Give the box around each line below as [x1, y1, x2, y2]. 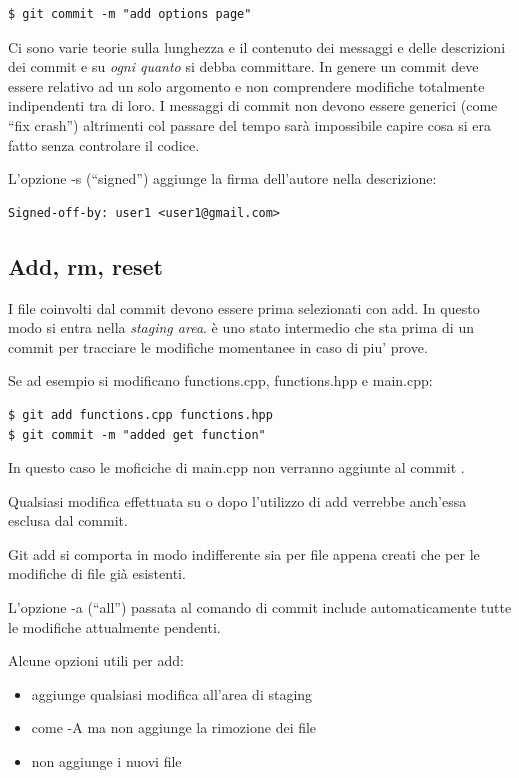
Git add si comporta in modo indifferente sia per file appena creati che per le [8, 543, 480, 564]
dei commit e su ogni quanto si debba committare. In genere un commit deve [8, 56, 479, 77]
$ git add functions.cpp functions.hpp [8, 407, 273, 422]
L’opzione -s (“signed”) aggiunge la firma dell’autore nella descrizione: [8, 168, 437, 189]
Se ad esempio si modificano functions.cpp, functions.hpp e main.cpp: [8, 370, 433, 391]
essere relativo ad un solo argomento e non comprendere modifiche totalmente [8, 75, 485, 96]
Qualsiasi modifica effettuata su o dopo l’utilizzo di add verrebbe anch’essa [8, 490, 467, 511]
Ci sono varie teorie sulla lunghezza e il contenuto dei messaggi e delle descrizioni [8, 36, 506, 57]
